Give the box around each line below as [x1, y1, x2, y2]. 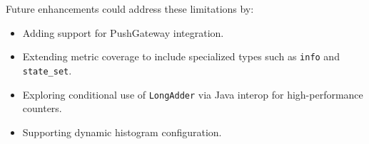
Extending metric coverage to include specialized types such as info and [22, 49, 340, 64]
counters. [22, 101, 62, 116]
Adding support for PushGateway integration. [22, 25, 224, 40]
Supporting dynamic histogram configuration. [22, 124, 222, 139]
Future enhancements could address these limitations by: [6, 1, 254, 16]
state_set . [22, 62, 72, 77]
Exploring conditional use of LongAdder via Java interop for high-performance [22, 87, 363, 101]
